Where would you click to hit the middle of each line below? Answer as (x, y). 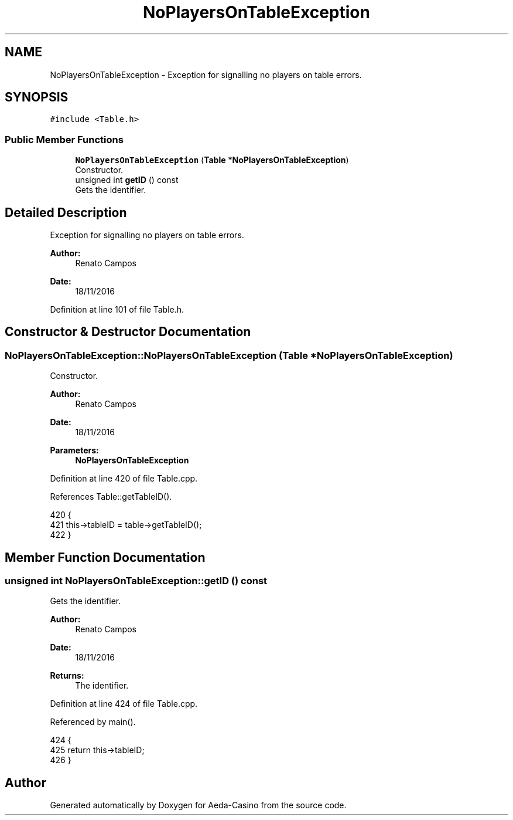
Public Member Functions (64, 139)
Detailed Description (66, 212)
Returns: (67, 676)
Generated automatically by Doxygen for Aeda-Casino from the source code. (198, 805)
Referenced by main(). (93, 722)
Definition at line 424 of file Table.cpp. (124, 704)
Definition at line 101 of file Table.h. (117, 310)
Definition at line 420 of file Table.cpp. (124, 479)
